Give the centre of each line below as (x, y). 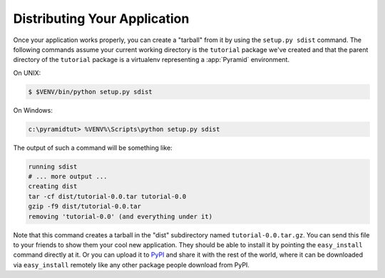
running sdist (53, 166)
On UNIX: (27, 73)
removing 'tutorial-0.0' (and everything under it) (120, 216)
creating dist (53, 186)
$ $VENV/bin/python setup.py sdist (90, 92)
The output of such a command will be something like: (93, 148)
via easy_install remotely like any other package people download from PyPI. (131, 264)
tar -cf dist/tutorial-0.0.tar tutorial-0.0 (107, 196)
